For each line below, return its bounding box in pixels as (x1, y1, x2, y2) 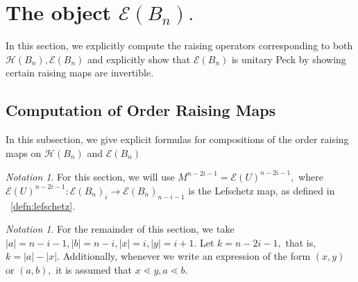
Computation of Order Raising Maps (6, 99, 276, 121)
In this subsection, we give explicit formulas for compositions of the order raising (6, 132, 349, 147)
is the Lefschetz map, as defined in (188, 183, 335, 197)
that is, (285, 235, 316, 249)
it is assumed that (56, 263, 133, 277)
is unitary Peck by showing (231, 51, 346, 66)
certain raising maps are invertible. (6, 65, 154, 80)
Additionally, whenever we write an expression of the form (62, 249, 311, 263)
